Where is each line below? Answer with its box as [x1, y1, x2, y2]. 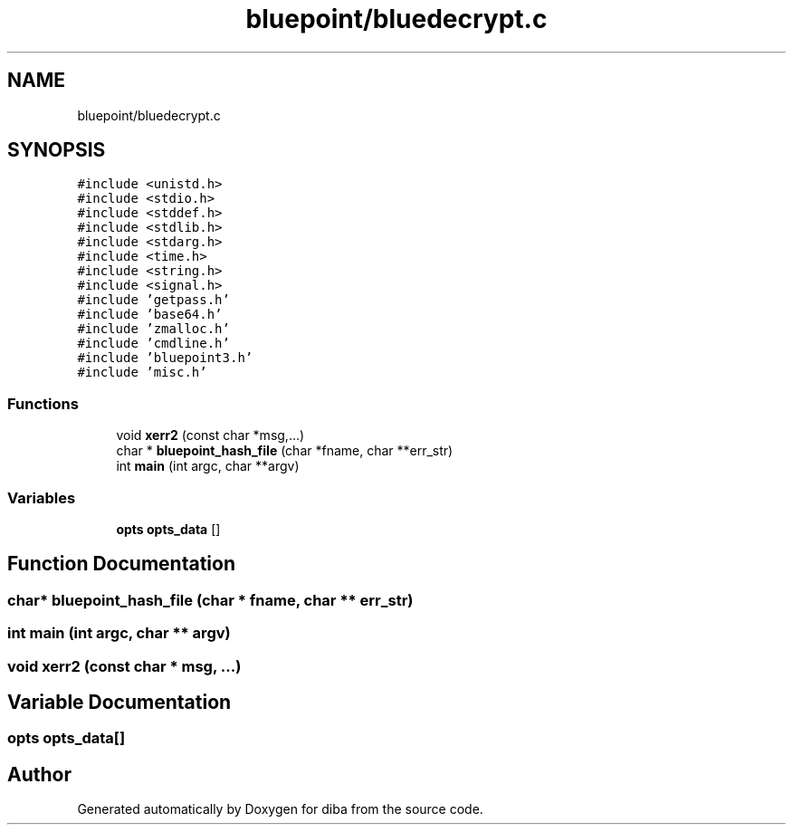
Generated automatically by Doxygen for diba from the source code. [77, 801, 483, 818]
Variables [7, 488, 76, 507]
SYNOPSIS [7, 139, 106, 162]
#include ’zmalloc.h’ [77, 321, 230, 337]
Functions [7, 394, 79, 413]
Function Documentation [7, 552, 235, 576]
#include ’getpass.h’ [77, 292, 230, 308]
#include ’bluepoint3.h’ [77, 350, 253, 366]
